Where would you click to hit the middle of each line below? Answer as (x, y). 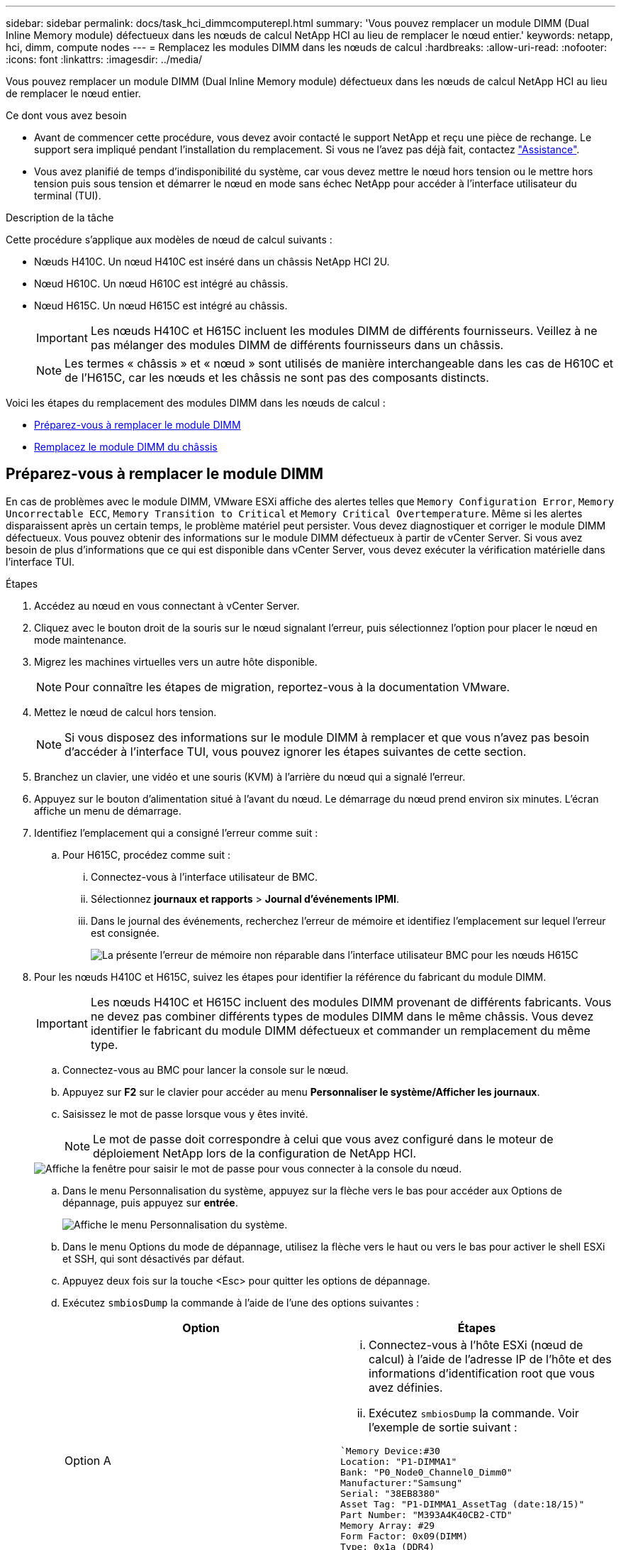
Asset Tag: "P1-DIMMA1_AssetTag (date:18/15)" (463, 1504)
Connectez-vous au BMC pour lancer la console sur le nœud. (206, 1070)
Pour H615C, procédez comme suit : (147, 854)
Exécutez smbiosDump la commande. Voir (474, 1413)
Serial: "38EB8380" (390, 1493)
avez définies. (406, 1387)
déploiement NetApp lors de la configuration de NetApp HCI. (255, 1153)
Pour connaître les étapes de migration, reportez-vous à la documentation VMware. (287, 687)
